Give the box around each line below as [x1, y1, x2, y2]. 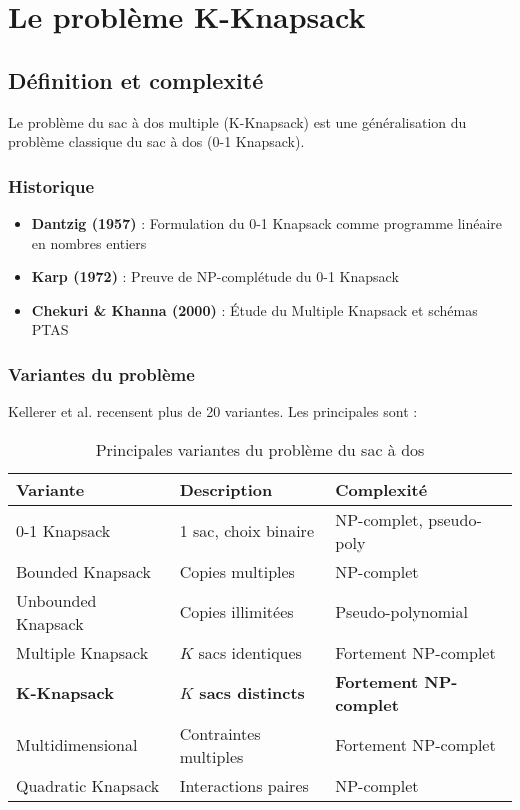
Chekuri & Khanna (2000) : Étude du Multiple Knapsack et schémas [31, 299, 478, 320]
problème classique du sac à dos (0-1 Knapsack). [8, 131, 305, 152]
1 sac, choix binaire [179, 519, 314, 543]
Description [179, 477, 273, 501]
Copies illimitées [179, 600, 294, 624]
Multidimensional [16, 733, 138, 757]
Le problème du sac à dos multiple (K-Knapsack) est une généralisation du [8, 111, 467, 132]
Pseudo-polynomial [335, 600, 468, 624]
